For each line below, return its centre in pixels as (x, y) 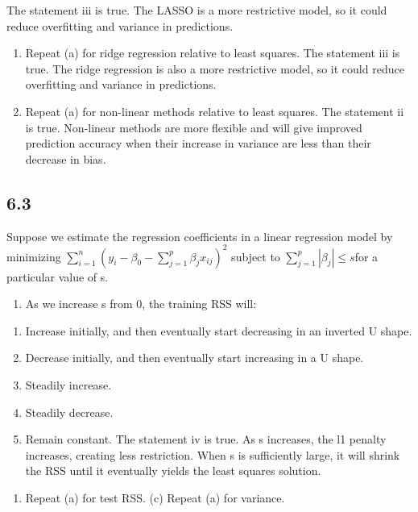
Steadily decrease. (69, 412)
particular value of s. (58, 276)
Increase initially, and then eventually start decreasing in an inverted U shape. (219, 330)
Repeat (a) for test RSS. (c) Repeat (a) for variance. (155, 497)
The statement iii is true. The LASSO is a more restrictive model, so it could (197, 10)
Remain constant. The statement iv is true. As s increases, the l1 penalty (206, 439)
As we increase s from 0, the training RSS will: (141, 304)
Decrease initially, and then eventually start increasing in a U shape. (195, 358)
